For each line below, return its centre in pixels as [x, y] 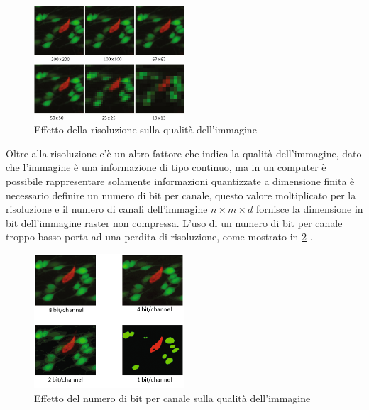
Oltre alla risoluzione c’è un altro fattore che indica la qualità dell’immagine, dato [184, 153]
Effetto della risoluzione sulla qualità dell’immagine [145, 129]
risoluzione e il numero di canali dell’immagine [107, 209]
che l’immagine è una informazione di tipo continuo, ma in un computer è [166, 167]
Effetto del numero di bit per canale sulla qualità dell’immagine [172, 398]
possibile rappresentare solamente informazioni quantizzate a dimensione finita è [180, 181]
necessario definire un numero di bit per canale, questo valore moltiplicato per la [181, 195]
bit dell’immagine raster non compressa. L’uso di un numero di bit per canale [174, 222]
